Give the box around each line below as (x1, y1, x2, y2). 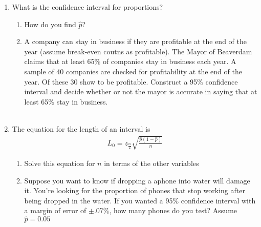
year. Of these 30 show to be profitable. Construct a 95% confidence (24, 76, 238, 87)
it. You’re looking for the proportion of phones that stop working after (24, 185, 245, 196)
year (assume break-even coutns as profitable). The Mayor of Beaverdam (24, 46, 252, 56)
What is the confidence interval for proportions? (12, 2, 163, 12)
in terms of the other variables (104, 158, 199, 169)
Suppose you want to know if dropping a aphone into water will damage (24, 175, 250, 185)
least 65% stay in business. (24, 96, 108, 107)
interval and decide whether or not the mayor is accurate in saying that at (24, 86, 257, 97)
